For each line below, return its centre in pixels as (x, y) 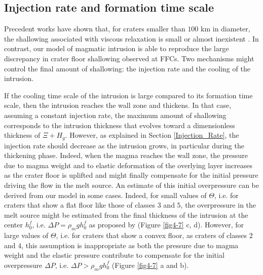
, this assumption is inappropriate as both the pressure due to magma (130, 245)
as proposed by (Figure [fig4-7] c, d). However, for (166, 225)
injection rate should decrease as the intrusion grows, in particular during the (124, 145)
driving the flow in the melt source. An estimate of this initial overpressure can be (132, 185)
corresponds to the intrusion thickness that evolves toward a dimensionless (120, 125)
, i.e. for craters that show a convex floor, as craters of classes (151, 235)
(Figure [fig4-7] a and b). (150, 265)
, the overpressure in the (218, 205)
